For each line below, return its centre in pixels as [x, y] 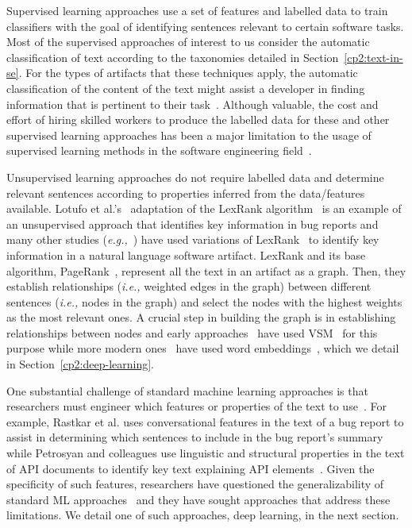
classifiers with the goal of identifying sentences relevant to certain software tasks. [205, 26]
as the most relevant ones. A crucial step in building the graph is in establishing [201, 317]
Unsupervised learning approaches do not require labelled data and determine [195, 177]
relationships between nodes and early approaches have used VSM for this [192, 332]
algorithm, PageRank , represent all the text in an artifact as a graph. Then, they [206, 270]
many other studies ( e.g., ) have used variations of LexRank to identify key [193, 239]
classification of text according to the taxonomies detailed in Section [173, 57]
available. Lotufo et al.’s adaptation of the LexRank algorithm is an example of [204, 208]
